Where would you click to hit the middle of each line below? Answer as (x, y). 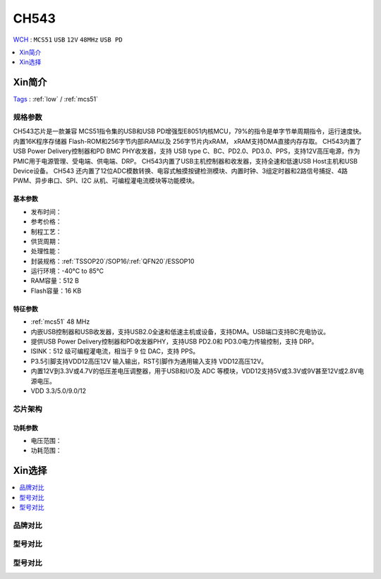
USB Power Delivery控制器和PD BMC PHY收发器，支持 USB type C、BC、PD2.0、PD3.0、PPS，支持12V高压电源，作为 (187, 151)
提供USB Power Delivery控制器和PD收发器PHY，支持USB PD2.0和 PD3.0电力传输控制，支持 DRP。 (174, 341)
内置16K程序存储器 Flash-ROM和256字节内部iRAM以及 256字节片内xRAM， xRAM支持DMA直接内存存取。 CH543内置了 (188, 141)
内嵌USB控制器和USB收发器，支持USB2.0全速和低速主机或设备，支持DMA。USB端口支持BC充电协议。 (180, 331)
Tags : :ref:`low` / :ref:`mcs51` (56, 99)
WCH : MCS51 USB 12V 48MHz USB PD (68, 39)
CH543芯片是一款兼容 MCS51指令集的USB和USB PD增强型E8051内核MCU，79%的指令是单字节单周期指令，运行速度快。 (189, 131)
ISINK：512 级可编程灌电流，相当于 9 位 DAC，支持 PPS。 (115, 351)
